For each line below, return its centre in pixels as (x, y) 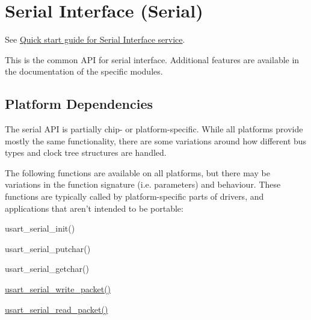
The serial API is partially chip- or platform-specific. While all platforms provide (154, 129)
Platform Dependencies (79, 104)
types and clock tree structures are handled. (86, 152)
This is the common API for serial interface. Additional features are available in (152, 59)
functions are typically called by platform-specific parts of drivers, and (134, 196)
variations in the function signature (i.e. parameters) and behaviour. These (143, 184)
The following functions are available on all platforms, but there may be (137, 172)
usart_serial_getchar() (47, 269)
